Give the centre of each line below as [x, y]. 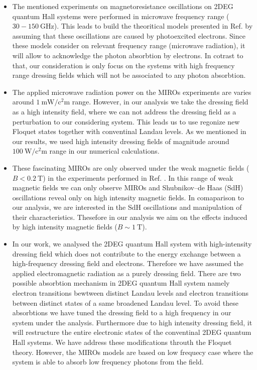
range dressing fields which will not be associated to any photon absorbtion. [129, 75]
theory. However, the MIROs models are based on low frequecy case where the [133, 352]
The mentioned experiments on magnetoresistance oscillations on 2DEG [123, 6]
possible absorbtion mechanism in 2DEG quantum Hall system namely [121, 283]
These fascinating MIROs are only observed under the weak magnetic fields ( [131, 167]
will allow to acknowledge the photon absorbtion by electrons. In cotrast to [128, 55]
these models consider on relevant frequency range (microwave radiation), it [129, 45]
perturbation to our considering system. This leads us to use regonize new [126, 121]
